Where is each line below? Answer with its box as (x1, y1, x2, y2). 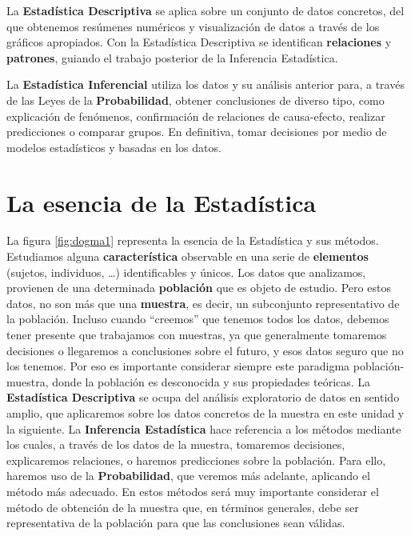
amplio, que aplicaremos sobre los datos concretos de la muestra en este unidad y (6, 405, 405, 421)
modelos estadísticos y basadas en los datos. (6, 138, 221, 155)
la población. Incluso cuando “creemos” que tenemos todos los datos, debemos (6, 310, 389, 327)
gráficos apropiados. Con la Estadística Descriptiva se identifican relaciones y (6, 34, 392, 50)
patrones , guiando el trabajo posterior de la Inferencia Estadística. (6, 49, 338, 66)
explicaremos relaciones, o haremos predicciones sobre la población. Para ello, (6, 451, 386, 468)
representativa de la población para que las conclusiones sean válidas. (6, 514, 345, 531)
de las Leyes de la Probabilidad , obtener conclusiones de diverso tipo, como (6, 91, 385, 108)
